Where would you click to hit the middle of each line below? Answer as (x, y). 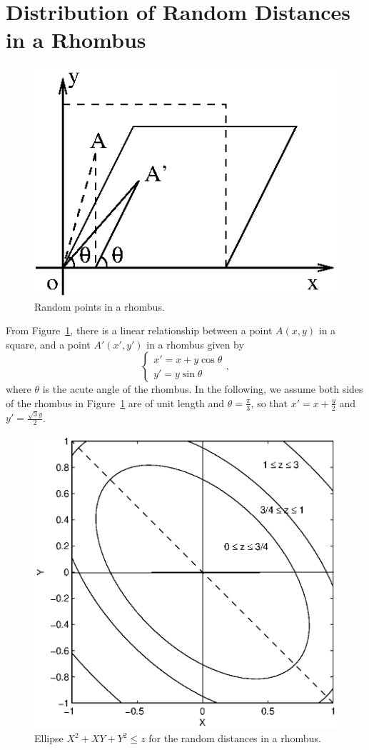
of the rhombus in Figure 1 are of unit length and (115, 402)
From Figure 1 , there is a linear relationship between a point (139, 330)
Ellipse (49, 738)
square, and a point (48, 344)
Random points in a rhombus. (100, 306)
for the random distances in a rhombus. (235, 738)
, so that (269, 402)
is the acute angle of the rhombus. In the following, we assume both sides (203, 389)
